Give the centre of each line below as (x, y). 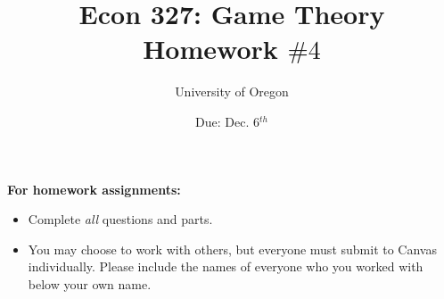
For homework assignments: (94, 189)
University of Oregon (232, 91)
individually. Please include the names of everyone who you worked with (226, 266)
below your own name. (90, 283)
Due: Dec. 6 (227, 121)
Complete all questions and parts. (120, 219)
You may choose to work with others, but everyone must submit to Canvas (232, 249)
